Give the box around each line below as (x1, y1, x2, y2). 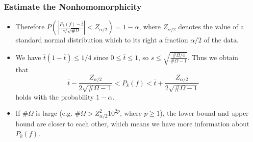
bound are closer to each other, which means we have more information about (15, 119, 250, 129)
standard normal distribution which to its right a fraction (15, 35, 188, 45)
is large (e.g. (35, 108, 73, 118)
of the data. (203, 35, 239, 45)
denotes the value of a (178, 21, 244, 32)
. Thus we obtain (187, 52, 238, 62)
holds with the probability (15, 91, 94, 101)
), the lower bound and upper (160, 108, 249, 118)
